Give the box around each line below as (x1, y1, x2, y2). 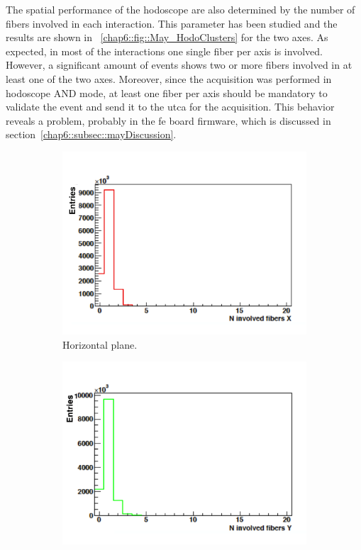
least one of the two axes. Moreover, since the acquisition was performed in (6, 71, 332, 86)
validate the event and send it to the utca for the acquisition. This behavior (6, 99, 335, 114)
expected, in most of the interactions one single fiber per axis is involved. (6, 43, 323, 58)
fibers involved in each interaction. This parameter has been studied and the (6, 16, 338, 30)
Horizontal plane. (62, 337, 138, 352)
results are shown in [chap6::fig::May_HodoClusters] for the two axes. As (6, 30, 328, 45)
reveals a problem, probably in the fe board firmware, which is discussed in (6, 113, 331, 128)
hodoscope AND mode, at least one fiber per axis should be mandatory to (6, 85, 328, 100)
